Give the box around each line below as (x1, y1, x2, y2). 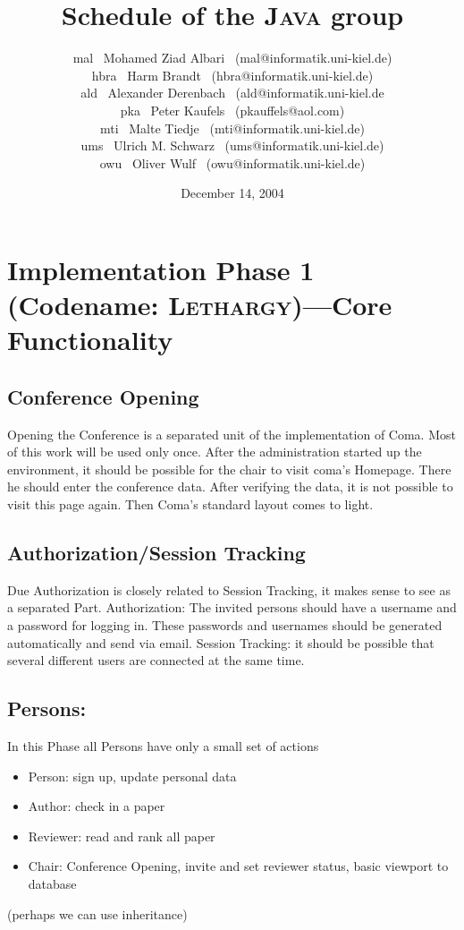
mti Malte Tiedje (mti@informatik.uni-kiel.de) (99, 118, 365, 137)
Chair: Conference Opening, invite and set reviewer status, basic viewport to (28, 857, 449, 875)
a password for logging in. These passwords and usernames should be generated (7, 616, 443, 634)
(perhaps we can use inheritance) (7, 904, 188, 923)
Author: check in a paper (28, 797, 165, 815)
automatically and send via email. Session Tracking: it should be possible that (7, 633, 434, 652)
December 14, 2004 (181, 183, 284, 202)
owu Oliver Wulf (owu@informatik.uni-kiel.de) (99, 153, 366, 172)
